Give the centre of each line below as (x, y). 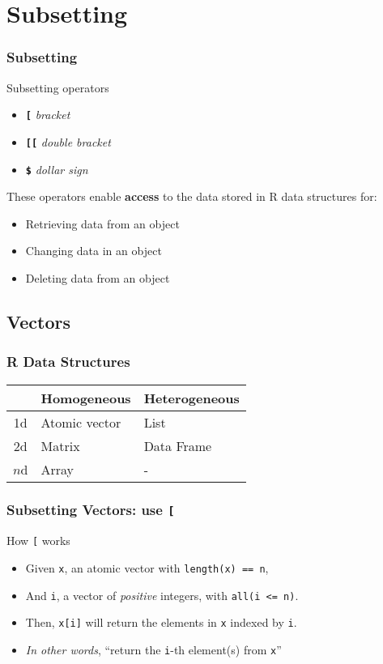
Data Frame (178, 445)
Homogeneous (86, 398)
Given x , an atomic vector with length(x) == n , (147, 567)
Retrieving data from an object (102, 223)
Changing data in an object (94, 251)
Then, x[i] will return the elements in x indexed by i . (161, 622)
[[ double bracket (68, 141)
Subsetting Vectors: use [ (91, 510)
